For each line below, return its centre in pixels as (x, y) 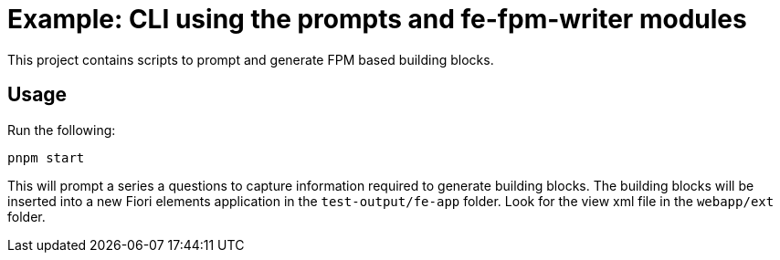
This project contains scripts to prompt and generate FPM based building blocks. (251, 59)
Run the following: (62, 130)
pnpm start (46, 157)
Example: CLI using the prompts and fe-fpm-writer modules (377, 19)
